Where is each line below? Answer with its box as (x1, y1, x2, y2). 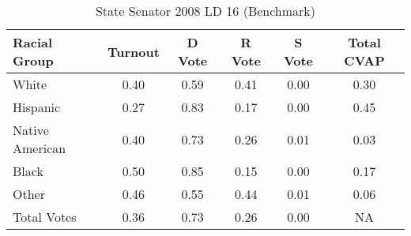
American (13, 139, 66, 157)
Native (13, 121, 49, 139)
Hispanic (13, 98, 61, 116)
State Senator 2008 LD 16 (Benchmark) (95, 2, 316, 20)
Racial (13, 33, 53, 51)
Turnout (107, 42, 160, 61)
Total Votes (13, 208, 77, 226)
